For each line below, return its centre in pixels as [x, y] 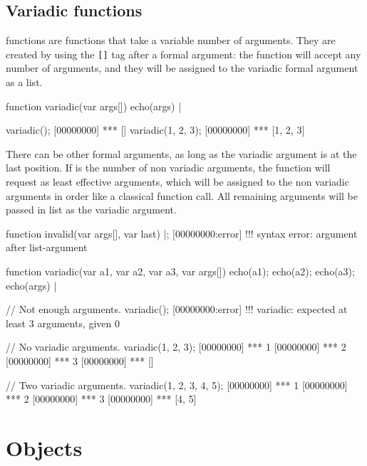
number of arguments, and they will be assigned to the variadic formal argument [182, 68]
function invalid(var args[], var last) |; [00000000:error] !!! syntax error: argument [182, 233]
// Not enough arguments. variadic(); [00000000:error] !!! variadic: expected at [177, 309]
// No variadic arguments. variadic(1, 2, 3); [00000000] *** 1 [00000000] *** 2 [176, 347]
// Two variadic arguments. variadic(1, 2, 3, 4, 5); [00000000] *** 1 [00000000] [177, 385]
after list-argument [47, 247]
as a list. [24, 82]
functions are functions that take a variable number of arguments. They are [171, 40]
